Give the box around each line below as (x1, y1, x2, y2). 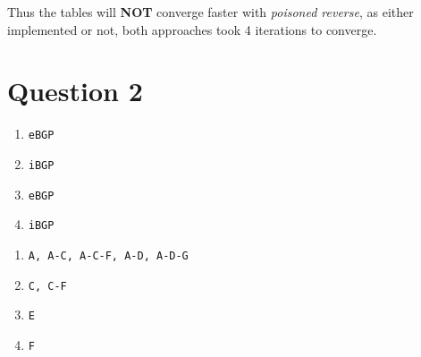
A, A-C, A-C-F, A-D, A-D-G (28, 249, 189, 262)
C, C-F (28, 279, 67, 293)
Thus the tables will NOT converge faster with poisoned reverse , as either (7, 3, 414, 21)
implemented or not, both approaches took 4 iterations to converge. (7, 20, 377, 38)
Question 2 (7, 72, 143, 109)
